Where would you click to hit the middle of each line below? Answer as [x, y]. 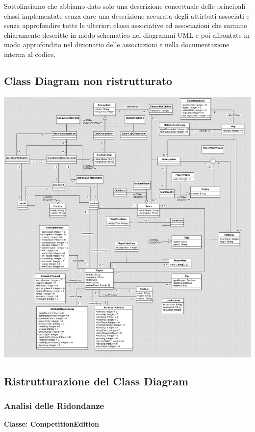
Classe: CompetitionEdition [51, 424]
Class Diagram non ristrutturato [88, 80]
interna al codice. [30, 54]
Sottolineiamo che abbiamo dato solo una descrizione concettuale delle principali [125, 6]
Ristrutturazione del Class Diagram [96, 381]
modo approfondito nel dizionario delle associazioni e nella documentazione [117, 44]
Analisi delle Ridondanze [54, 405]
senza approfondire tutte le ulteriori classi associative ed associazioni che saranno [126, 25]
